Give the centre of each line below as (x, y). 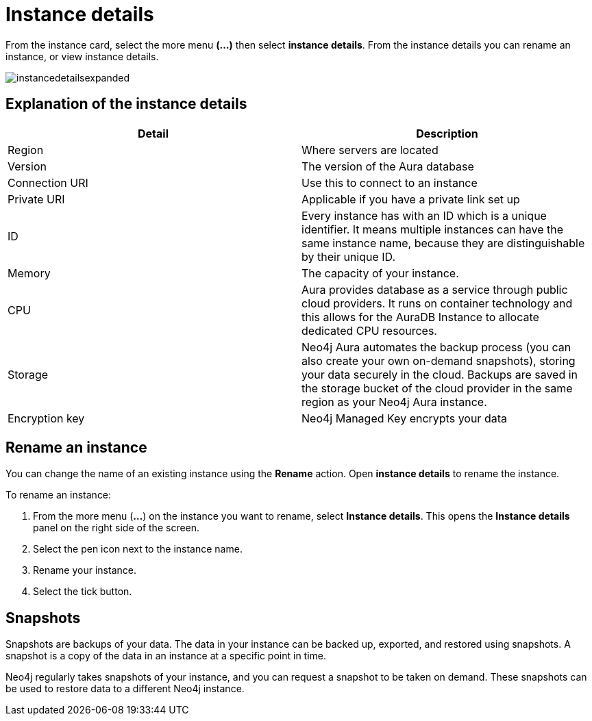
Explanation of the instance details (126, 104)
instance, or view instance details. (82, 56)
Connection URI (48, 182)
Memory (29, 273)
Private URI (36, 199)
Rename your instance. (85, 570)
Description (447, 133)
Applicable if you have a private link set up (411, 199)
